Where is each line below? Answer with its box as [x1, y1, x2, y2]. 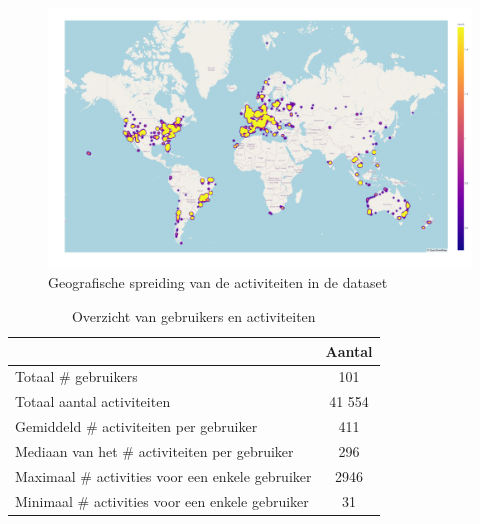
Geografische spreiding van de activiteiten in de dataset [48, 272, 388, 293]
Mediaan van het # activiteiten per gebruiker [15, 441, 294, 462]
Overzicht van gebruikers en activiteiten [71, 306, 316, 327]
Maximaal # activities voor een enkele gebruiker [15, 465, 312, 486]
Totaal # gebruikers [15, 366, 138, 387]
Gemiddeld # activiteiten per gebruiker [15, 416, 258, 437]
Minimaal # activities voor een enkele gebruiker [15, 490, 309, 511]
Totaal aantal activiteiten [15, 391, 171, 412]
